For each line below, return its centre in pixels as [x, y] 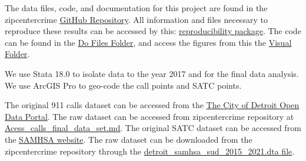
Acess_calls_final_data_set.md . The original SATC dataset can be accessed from [153, 128]
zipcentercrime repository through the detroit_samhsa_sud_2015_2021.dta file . [150, 151]
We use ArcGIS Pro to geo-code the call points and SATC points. [123, 85]
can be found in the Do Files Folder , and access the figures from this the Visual [148, 42]
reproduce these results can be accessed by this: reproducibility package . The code [153, 31]
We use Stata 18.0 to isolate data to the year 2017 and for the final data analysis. [152, 73]
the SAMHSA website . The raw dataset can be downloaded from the [129, 139]
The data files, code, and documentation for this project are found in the [136, 8]
